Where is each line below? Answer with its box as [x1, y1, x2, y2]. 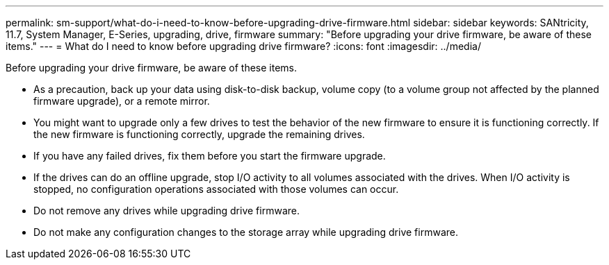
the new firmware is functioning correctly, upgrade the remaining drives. [33, 128, 365, 140]
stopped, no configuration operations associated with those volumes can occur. [33, 183, 399, 195]
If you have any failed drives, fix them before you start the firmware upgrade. [33, 150, 386, 162]
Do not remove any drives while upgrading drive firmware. [33, 205, 300, 216]
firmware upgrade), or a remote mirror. [33, 95, 210, 107]
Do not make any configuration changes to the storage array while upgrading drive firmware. [33, 226, 458, 238]
